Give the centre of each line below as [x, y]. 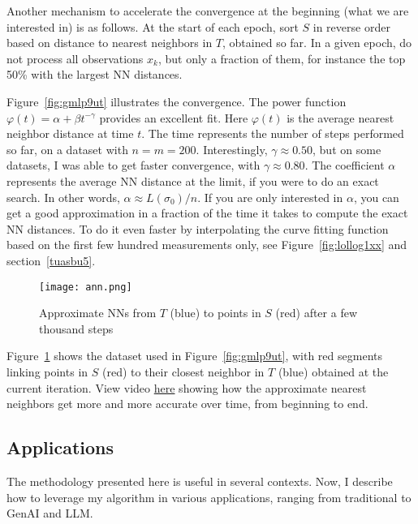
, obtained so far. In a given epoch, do [317, 43]
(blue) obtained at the [333, 371]
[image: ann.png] [86, 287]
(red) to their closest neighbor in [183, 371]
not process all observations [75, 58]
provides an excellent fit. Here [174, 117]
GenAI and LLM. [50, 513]
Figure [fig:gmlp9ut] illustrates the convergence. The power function [177, 101]
